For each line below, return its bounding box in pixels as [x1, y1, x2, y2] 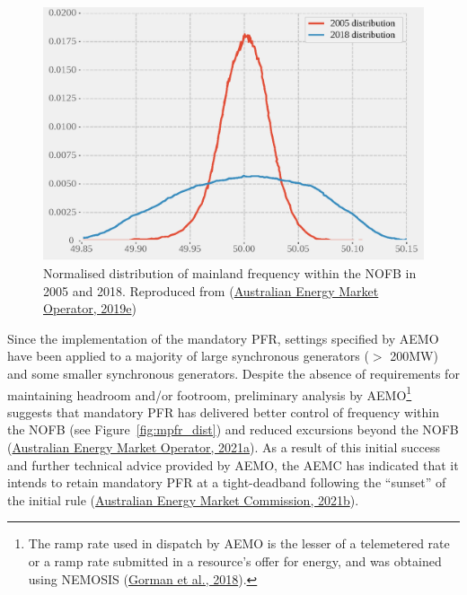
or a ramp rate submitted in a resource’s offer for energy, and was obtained [28, 551, 442, 570]
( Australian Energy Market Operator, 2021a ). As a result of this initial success [7, 437, 441, 456]
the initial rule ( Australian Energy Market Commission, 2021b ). [7, 490, 359, 509]
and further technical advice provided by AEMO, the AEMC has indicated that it [7, 455, 459, 474]
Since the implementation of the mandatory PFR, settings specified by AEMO [7, 328, 439, 347]
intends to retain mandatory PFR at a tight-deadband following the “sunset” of [7, 473, 446, 492]
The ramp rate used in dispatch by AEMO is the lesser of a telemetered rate [28, 534, 450, 553]
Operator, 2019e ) [43, 299, 137, 318]
